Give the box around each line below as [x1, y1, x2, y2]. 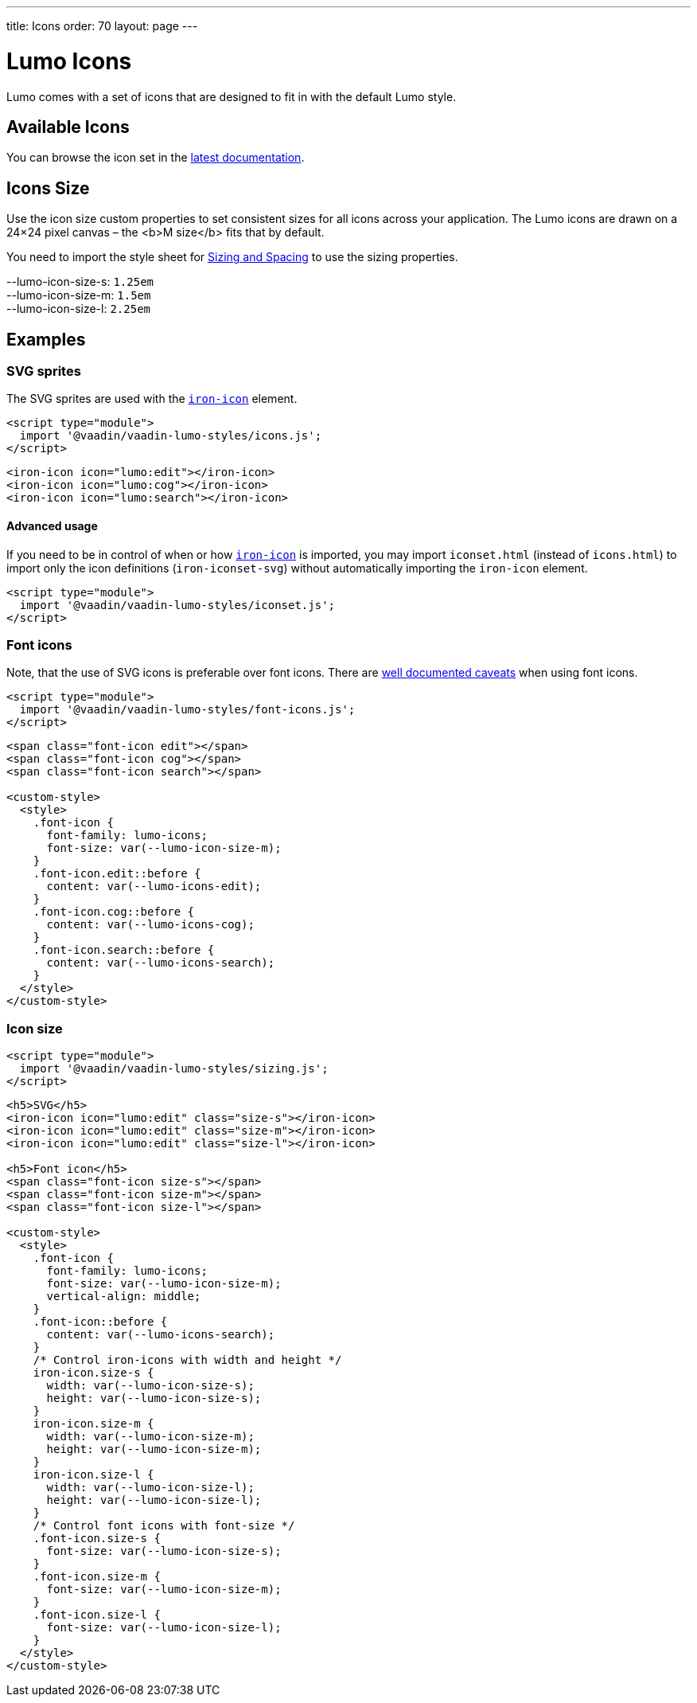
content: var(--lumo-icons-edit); [46, 880, 262, 893]
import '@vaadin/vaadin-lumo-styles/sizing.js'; [19, 1062, 329, 1076]
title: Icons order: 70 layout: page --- [6, 19, 198, 33]
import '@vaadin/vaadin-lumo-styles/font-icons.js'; [19, 703, 356, 717]
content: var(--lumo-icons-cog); [46, 918, 255, 932]
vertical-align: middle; [46, 1290, 201, 1303]
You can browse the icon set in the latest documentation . [6, 150, 305, 165]
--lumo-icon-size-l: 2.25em [6, 302, 150, 316]
